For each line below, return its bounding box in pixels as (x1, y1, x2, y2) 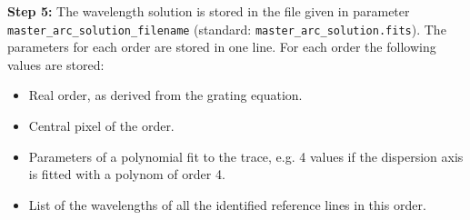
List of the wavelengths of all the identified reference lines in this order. (28, 195, 426, 214)
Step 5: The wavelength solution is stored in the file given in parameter (7, 2, 410, 20)
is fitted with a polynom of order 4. (28, 165, 225, 184)
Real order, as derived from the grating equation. (28, 85, 303, 105)
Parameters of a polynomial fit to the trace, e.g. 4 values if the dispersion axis (28, 146, 464, 165)
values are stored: (7, 55, 105, 74)
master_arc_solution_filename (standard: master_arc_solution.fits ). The (7, 19, 446, 38)
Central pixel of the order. (28, 116, 175, 135)
